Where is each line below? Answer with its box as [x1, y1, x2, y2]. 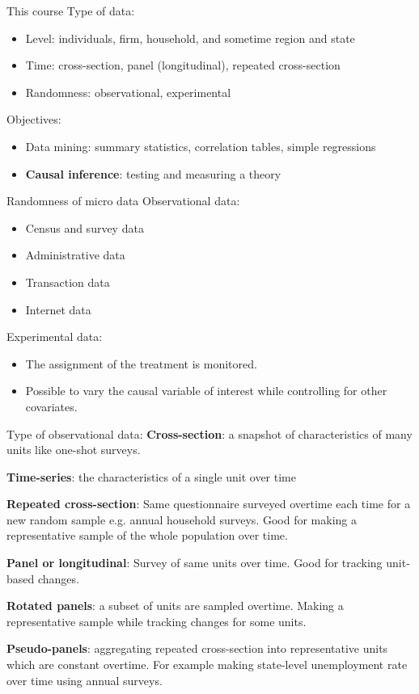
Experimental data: [6, 328, 103, 345]
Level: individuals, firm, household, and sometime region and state [25, 29, 355, 46]
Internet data [25, 301, 91, 318]
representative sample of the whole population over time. [6, 527, 288, 544]
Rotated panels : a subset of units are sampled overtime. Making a [6, 597, 344, 614]
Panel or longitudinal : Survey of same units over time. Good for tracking [6, 554, 383, 571]
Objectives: [6, 111, 61, 128]
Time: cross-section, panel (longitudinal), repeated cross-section [25, 57, 341, 74]
